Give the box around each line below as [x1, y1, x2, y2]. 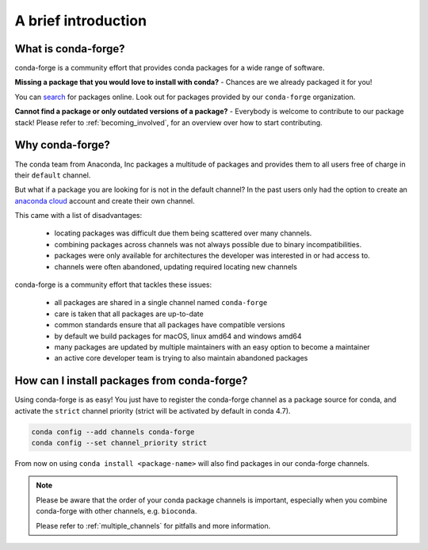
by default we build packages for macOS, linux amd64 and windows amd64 [54, 331, 302, 341]
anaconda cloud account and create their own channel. [14, 196, 196, 205]
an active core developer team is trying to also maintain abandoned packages [54, 353, 308, 363]
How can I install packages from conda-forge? [14, 374, 248, 388]
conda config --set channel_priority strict [31, 438, 208, 448]
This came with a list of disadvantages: [14, 211, 143, 220]
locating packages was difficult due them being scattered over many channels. [54, 228, 312, 238]
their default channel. [14, 170, 91, 180]
